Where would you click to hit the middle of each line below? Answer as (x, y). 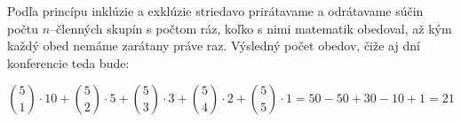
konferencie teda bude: (68, 62)
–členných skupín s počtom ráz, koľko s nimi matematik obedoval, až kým (251, 28)
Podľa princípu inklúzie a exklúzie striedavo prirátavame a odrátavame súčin (215, 11)
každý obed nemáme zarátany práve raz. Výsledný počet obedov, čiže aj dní (214, 46)
